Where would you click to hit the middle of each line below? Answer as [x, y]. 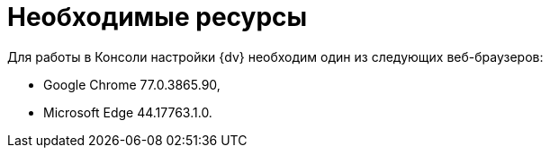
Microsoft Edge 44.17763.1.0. [128, 112]
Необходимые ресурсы [158, 17]
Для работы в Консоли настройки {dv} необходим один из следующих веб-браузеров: [275, 56]
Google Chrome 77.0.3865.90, [132, 84]
